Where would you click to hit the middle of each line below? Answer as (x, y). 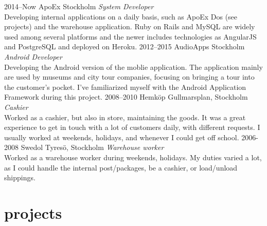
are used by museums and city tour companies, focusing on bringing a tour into (129, 77)
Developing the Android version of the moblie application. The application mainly (133, 67)
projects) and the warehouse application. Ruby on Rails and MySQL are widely (130, 26)
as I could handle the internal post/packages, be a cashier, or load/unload (121, 167)
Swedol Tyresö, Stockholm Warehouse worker (92, 147)
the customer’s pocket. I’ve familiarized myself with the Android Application (125, 87)
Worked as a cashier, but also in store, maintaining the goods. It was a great (125, 117)
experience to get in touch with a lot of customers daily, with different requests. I (132, 127)
